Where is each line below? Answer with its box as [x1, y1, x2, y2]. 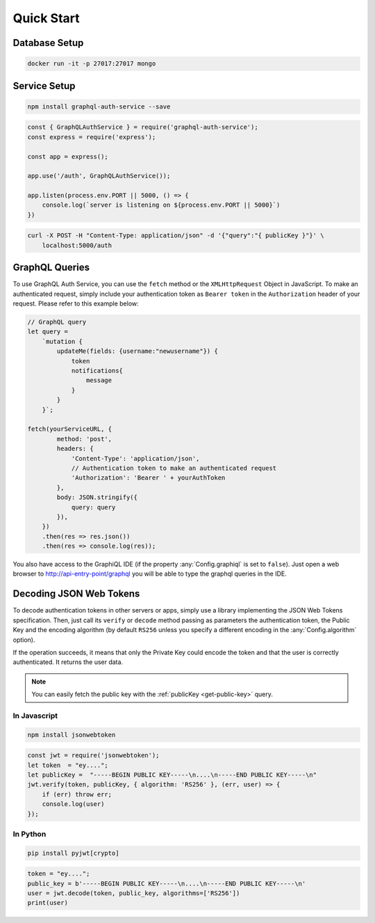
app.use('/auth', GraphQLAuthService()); [27, 172, 171, 180]
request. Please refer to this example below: [12, 299, 139, 308]
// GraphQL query [27, 318, 87, 326]
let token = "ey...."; [27, 761, 109, 769]
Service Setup [12, 80, 76, 92]
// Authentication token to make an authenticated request [71, 464, 277, 472]
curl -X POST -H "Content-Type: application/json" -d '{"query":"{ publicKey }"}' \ [27, 232, 324, 239]
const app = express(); [27, 152, 109, 160]
